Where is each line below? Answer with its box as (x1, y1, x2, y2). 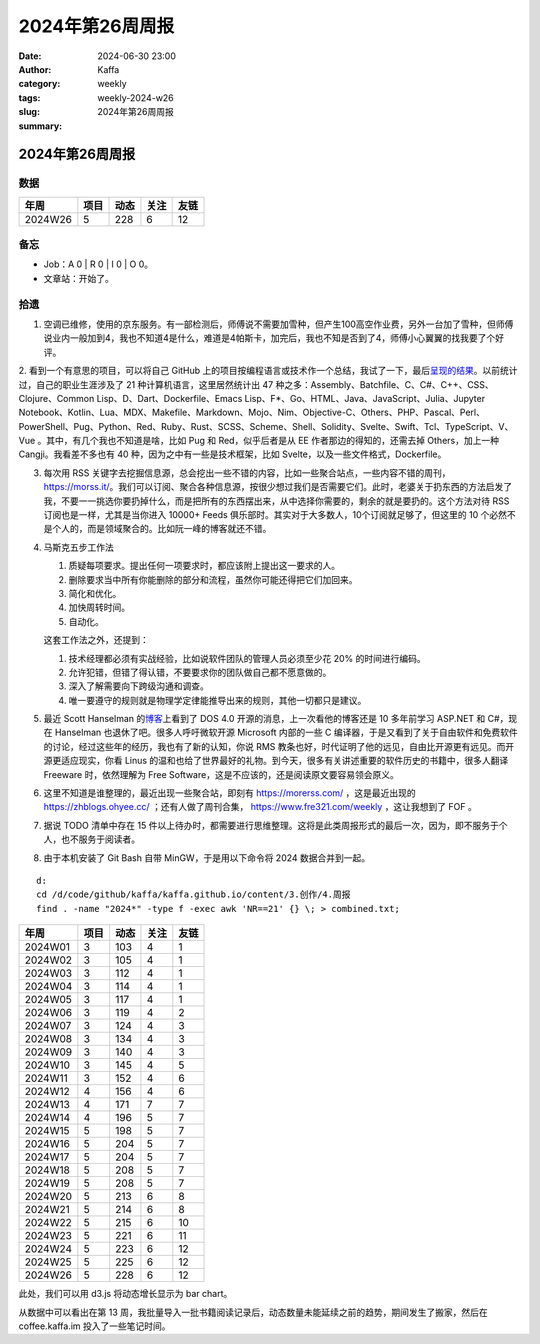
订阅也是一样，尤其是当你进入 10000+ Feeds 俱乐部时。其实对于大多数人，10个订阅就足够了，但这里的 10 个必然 (43, 509, 508, 521)
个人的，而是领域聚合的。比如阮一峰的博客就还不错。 (51, 523, 272, 535)
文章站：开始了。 (43, 272, 114, 284)
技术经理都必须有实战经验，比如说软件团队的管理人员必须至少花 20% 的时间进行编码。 (68, 652, 426, 664)
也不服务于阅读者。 (60, 833, 140, 845)
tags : (18, 91, 41, 104)
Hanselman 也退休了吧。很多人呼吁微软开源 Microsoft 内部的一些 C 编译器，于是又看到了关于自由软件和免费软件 (54, 726, 519, 739)
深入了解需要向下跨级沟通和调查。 (68, 680, 209, 692)
